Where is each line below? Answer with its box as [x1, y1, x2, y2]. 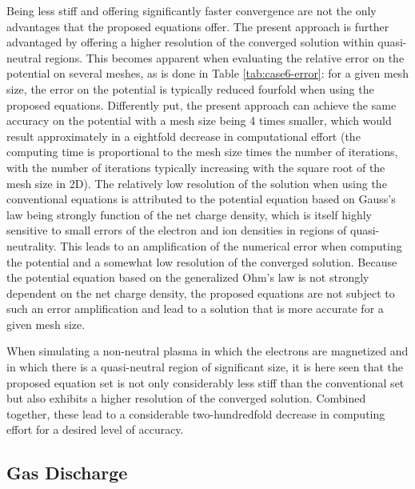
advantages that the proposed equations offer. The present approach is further [6, 18, 389, 34]
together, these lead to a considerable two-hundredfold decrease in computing [6, 405, 385, 422]
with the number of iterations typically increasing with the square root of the [6, 158, 385, 175]
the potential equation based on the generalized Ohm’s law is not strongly [6, 269, 369, 286]
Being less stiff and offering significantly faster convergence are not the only [6, 2, 377, 18]
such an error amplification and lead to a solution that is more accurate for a [6, 300, 384, 317]
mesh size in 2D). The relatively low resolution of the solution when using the [6, 174, 387, 191]
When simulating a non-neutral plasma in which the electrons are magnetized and [6, 343, 409, 359]
